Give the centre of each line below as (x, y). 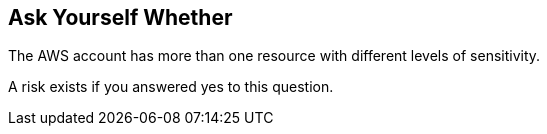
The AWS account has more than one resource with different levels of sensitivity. (274, 56)
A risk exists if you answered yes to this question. (171, 87)
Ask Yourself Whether (120, 17)
